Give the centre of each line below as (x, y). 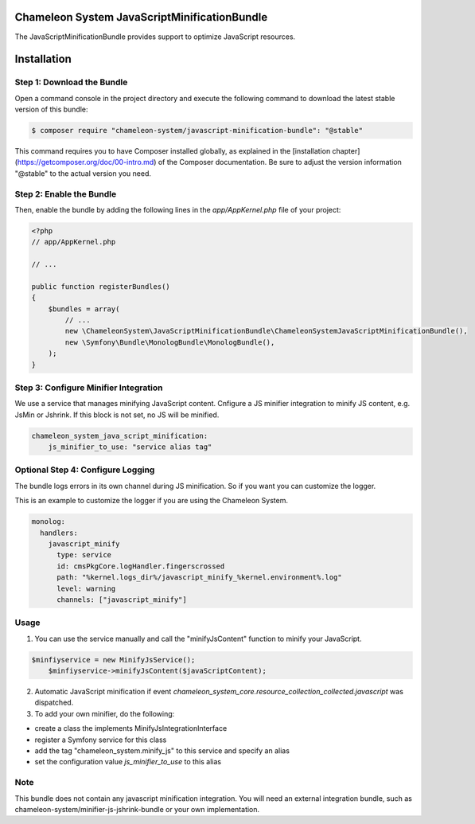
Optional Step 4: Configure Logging (85, 470)
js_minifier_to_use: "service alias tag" (130, 447)
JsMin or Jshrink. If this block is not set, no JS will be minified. (117, 415)
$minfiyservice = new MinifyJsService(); (113, 660)
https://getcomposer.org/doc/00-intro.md (86, 162)
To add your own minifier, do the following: (105, 713)
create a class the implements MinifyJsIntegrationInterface (131, 728)
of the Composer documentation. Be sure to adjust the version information (280, 162)
